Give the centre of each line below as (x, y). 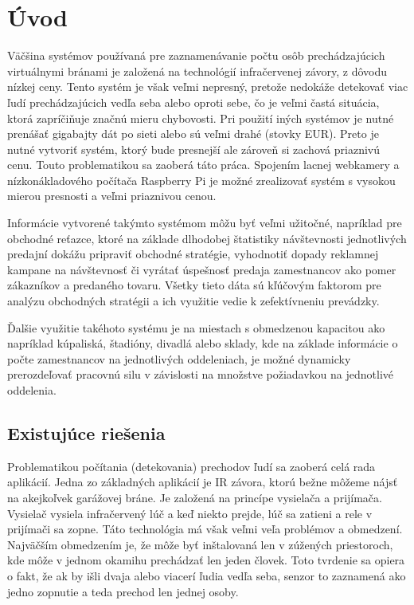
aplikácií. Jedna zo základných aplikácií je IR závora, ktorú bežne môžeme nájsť (203, 482)
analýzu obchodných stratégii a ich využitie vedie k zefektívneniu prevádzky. (193, 301)
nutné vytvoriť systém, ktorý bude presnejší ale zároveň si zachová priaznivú (194, 149)
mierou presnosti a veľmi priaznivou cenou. (112, 196)
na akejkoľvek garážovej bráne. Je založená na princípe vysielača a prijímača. (195, 497)
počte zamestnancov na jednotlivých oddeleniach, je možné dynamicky (179, 358)
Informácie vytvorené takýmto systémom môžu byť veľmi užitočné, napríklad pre (205, 223)
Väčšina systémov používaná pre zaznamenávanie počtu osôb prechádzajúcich (196, 55)
